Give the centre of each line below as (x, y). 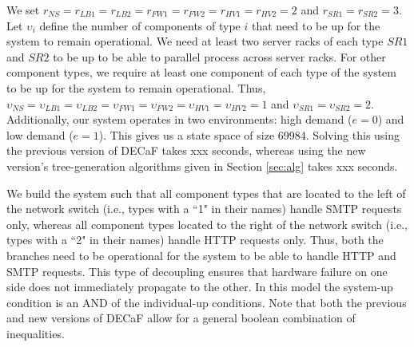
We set (23, 10)
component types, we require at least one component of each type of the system (201, 72)
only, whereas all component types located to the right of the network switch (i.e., (207, 224)
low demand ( (40, 134)
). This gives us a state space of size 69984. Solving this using (249, 134)
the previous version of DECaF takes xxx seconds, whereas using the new (186, 150)
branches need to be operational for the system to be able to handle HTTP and (201, 255)
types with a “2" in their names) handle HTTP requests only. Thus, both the (195, 240)
